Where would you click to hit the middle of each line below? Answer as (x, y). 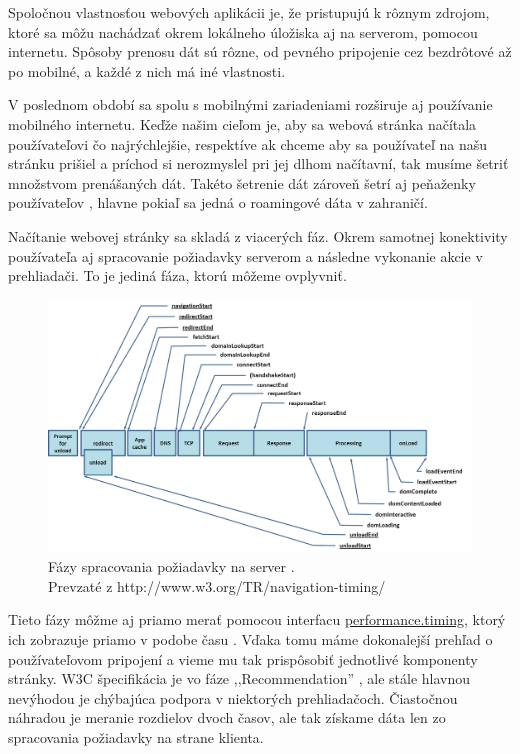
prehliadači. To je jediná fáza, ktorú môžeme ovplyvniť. (177, 275)
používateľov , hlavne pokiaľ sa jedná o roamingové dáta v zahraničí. (218, 202)
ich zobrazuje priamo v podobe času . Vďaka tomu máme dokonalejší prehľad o (250, 639)
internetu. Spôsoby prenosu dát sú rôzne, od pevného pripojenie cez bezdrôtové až (260, 51)
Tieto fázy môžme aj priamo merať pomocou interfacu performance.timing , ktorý (257, 619)
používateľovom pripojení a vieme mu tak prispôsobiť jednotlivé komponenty (243, 658)
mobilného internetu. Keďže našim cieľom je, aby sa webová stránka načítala (242, 123)
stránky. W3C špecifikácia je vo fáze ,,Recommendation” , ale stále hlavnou (239, 678)
